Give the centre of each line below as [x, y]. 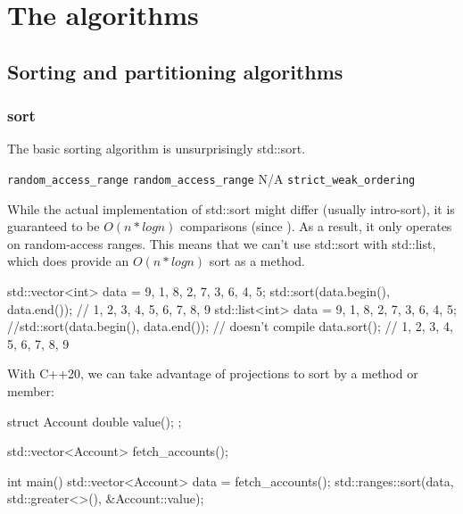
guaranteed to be [54, 226]
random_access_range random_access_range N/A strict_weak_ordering [211, 178]
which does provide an [68, 261]
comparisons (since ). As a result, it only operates [316, 226]
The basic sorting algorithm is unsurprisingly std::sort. [157, 149]
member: [31, 390]
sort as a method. [257, 261]
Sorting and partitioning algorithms [175, 71]
